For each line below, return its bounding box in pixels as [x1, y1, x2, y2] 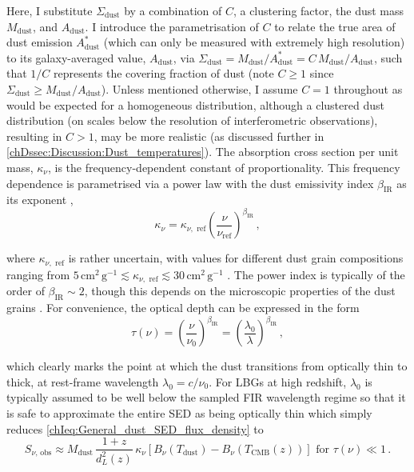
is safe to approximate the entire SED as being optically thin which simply [6, 405, 372, 421]
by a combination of [124, 2, 222, 18]
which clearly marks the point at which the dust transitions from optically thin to [6, 358, 408, 374]
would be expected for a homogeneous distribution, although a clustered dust [6, 96, 384, 113]
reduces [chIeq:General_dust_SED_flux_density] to [6, 420, 264, 437]
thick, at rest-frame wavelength [6, 373, 159, 390]
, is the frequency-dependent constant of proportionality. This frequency [47, 158, 400, 175]
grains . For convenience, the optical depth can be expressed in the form [6, 299, 360, 316]
